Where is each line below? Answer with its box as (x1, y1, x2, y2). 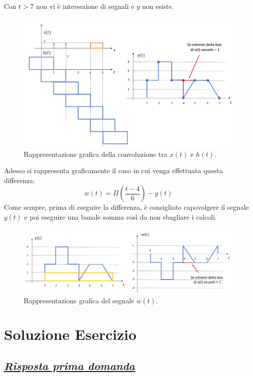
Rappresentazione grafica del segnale (24, 295, 134, 305)
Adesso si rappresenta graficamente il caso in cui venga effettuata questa (4, 165, 223, 176)
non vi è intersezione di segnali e (36, 1, 134, 11)
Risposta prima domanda (4, 358, 135, 373)
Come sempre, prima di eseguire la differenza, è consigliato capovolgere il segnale (4, 202, 249, 212)
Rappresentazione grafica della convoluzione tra (24, 148, 168, 159)
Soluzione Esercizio (4, 324, 137, 344)
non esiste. (142, 1, 174, 11)
